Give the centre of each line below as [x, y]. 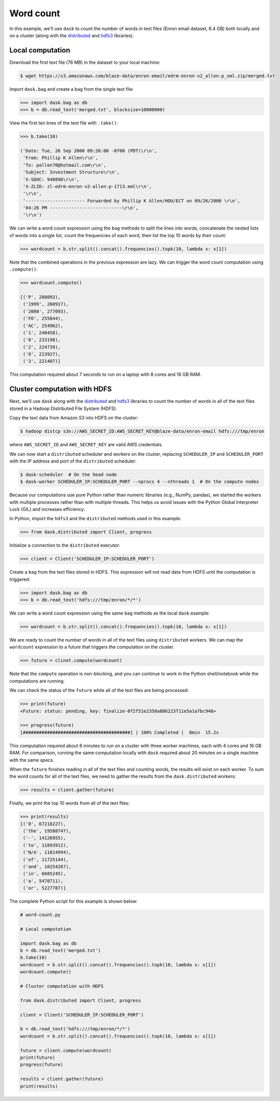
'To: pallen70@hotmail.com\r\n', [65, 165]
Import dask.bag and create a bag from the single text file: [72, 89]
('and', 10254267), [47, 867]
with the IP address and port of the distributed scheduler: [73, 461]
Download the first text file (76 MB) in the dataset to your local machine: [85, 62]
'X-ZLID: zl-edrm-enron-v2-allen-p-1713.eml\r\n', [88, 186]
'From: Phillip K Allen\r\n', [61, 158]
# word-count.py [40, 915]
